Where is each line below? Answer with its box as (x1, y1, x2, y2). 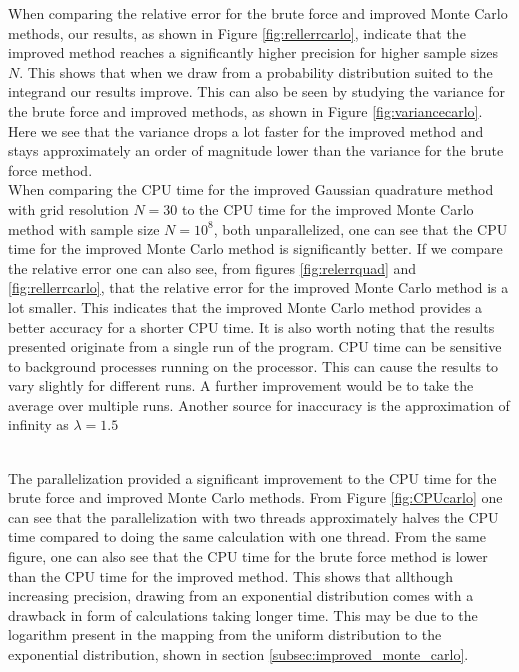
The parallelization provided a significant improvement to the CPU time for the (8, 467, 497, 488)
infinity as (8, 414, 69, 435)
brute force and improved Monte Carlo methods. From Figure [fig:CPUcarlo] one (8, 487, 503, 508)
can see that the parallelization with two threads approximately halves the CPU (8, 506, 499, 527)
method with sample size (8, 218, 160, 239)
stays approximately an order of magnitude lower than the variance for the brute (8, 140, 504, 161)
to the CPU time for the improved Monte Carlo (181, 198, 474, 219)
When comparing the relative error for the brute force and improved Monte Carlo (8, 3, 508, 23)
